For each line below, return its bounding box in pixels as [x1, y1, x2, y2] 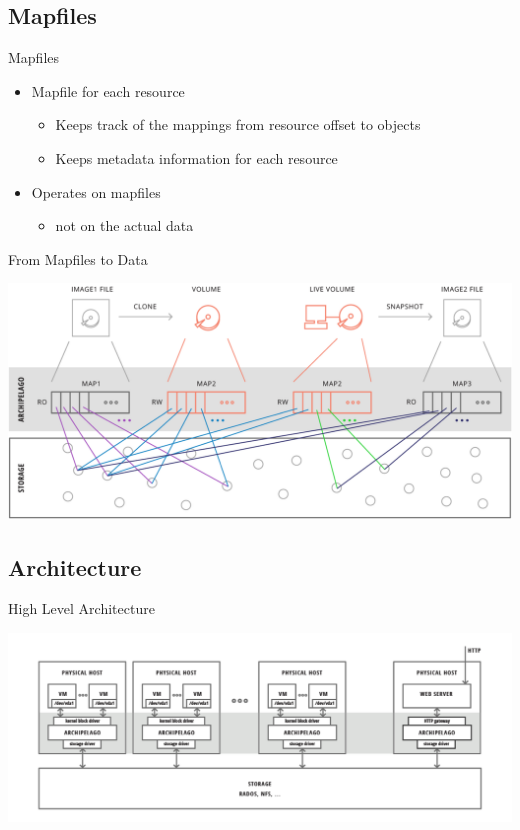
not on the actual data [55, 215, 194, 236]
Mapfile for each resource [31, 80, 185, 101]
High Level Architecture [8, 598, 155, 619]
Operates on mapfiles [31, 181, 161, 202]
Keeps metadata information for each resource [55, 147, 338, 168]
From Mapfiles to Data [8, 248, 148, 269]
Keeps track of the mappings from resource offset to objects [55, 114, 421, 135]
